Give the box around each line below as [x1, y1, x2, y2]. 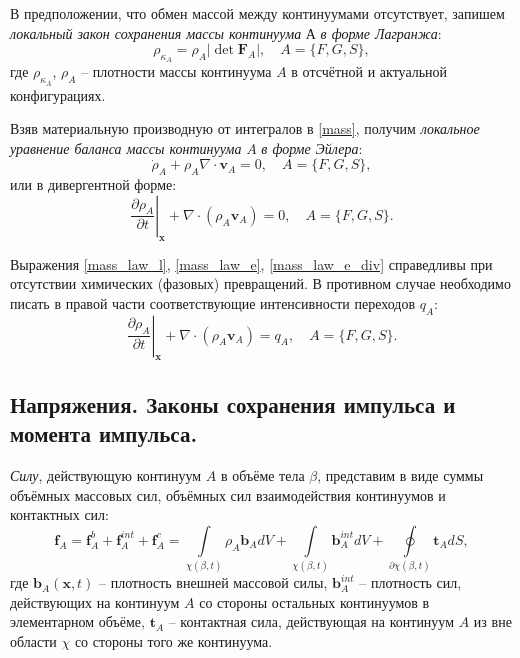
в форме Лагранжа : [320, 22, 442, 43]
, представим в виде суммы [317, 464, 484, 485]
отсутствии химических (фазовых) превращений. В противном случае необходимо [10, 273, 511, 294]
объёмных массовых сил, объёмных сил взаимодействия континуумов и [10, 484, 446, 505]
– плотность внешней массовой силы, [99, 572, 328, 593]
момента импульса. [10, 418, 198, 449]
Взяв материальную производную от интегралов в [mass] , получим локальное [10, 118, 480, 139]
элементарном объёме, [10, 611, 145, 632]
